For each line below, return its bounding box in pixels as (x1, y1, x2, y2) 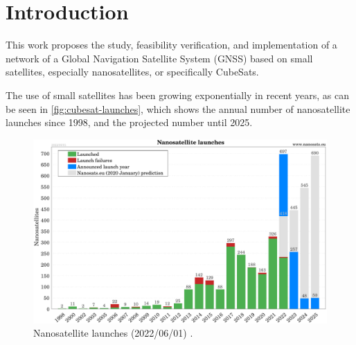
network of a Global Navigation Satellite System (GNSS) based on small (6, 51, 313, 65)
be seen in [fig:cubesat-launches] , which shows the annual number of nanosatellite (6, 101, 350, 116)
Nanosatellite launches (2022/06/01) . (33, 326, 193, 340)
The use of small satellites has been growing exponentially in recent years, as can (6, 87, 350, 102)
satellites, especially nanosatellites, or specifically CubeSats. (6, 64, 259, 79)
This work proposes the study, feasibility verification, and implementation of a (6, 37, 337, 52)
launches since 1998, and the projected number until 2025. (6, 115, 253, 130)
